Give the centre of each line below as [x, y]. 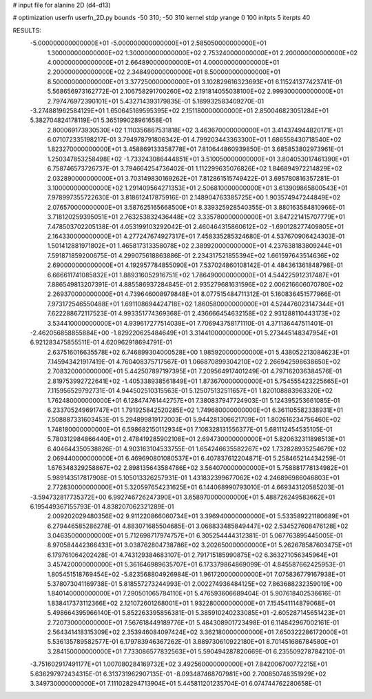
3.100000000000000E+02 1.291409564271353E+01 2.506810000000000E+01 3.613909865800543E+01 [197, 188]
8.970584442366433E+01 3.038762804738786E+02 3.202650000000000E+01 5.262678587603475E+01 [200, 545]
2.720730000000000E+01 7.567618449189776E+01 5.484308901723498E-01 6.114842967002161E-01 [193, 622]
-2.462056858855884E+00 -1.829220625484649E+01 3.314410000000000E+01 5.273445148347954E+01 [184, 333]
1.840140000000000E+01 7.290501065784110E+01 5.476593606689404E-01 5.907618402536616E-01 [194, 593]
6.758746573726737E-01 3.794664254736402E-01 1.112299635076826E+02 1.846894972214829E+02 [195, 168]
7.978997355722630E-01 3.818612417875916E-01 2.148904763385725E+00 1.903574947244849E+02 [194, 197]
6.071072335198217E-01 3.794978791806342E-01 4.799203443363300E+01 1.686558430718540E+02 [194, 140]
